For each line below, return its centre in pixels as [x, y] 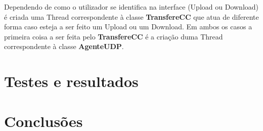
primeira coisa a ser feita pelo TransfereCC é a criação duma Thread [114, 36]
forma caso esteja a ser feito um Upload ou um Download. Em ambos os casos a [128, 27]
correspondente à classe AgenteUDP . [64, 46]
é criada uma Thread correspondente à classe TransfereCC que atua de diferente [131, 16]
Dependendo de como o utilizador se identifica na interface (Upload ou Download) [131, 7]
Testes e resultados [71, 81]
